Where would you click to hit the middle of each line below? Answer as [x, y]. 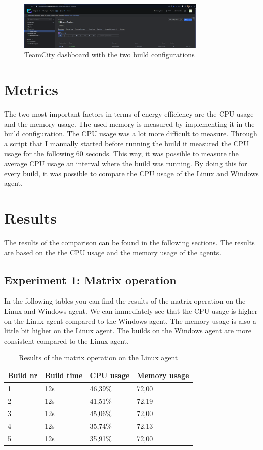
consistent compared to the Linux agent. [67, 340]
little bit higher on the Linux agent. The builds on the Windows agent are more [128, 331]
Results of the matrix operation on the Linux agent [98, 358]
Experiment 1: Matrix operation [90, 279]
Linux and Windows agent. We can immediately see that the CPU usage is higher [131, 310]
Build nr [23, 375]
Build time [64, 375]
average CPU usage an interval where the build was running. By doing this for [126, 163]
